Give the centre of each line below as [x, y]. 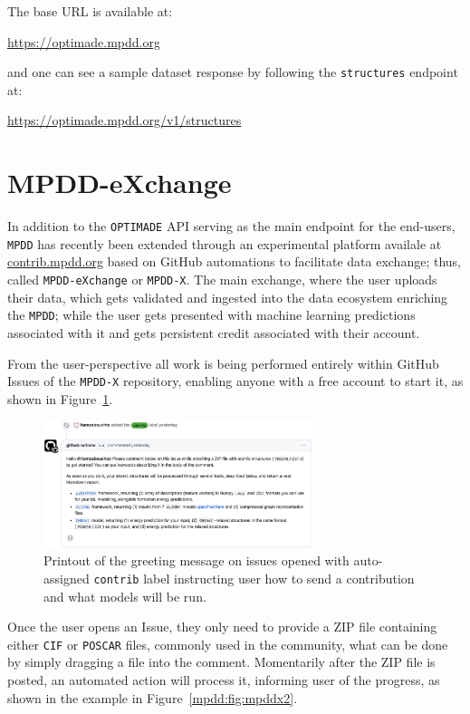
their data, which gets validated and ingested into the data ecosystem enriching [228, 297]
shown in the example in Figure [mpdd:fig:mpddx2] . [153, 697]
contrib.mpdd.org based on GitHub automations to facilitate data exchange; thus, [234, 261]
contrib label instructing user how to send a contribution [254, 578]
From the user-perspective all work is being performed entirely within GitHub [223, 363]
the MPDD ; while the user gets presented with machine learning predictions [211, 315]
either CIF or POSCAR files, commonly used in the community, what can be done [228, 644]
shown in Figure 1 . [60, 398]
